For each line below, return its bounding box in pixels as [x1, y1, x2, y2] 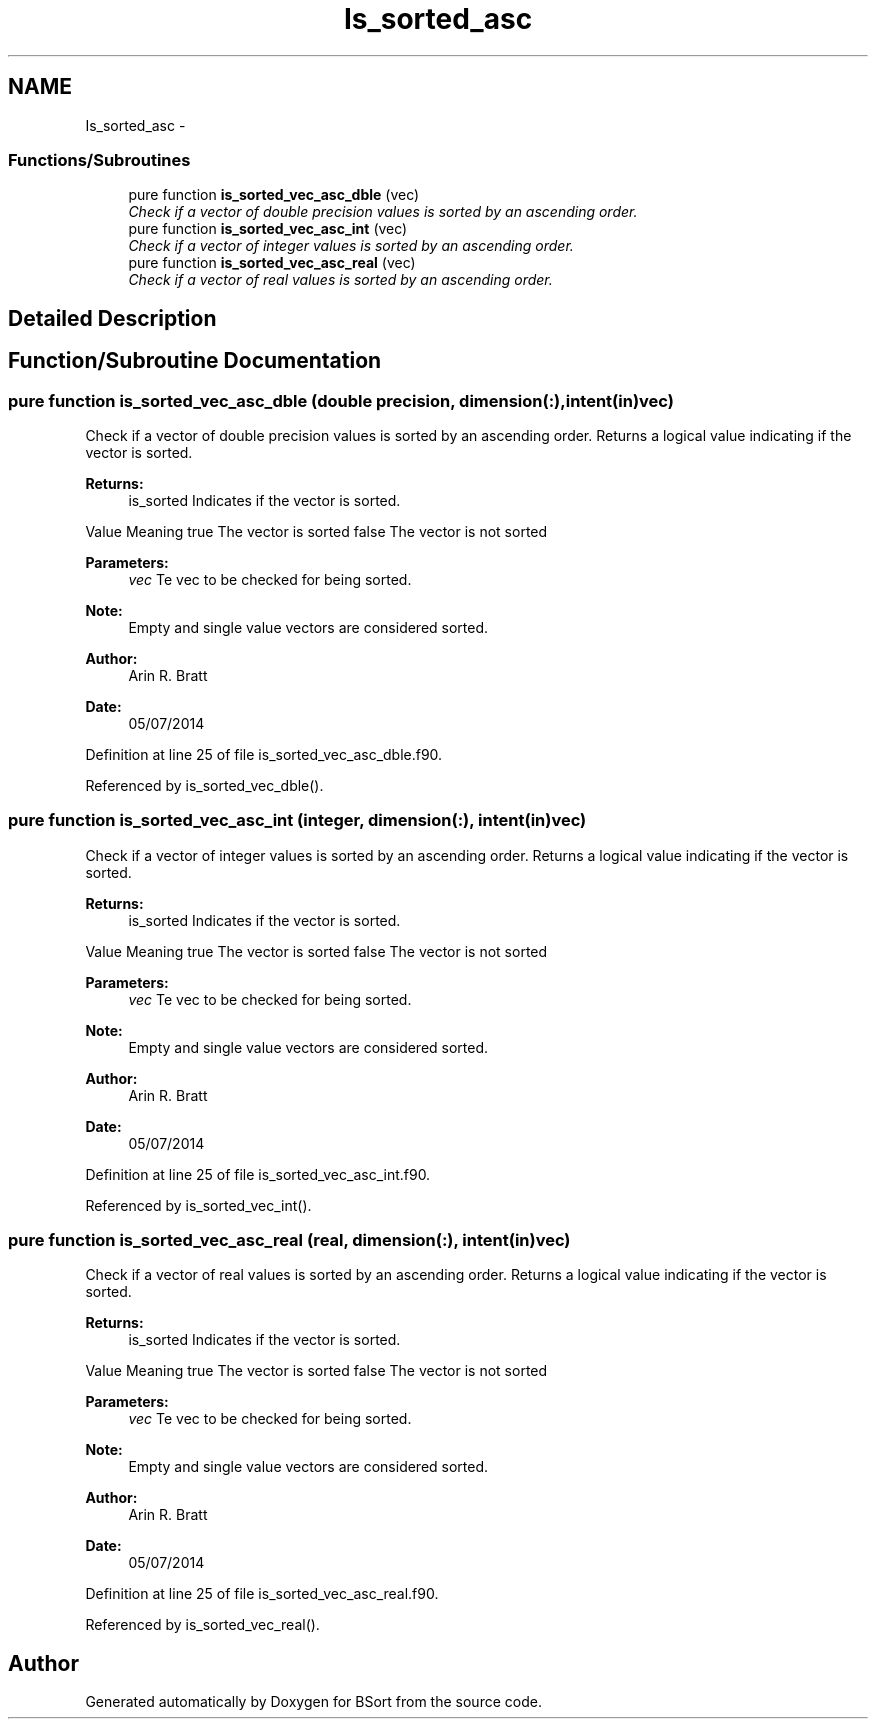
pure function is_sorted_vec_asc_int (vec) [128, 220, 408, 238]
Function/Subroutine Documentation [8, 348, 382, 374]
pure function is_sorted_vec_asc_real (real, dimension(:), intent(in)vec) [8, 1230, 571, 1251]
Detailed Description [8, 305, 217, 331]
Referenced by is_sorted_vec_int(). [85, 1196, 312, 1214]
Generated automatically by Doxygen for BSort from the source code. [85, 1693, 542, 1711]
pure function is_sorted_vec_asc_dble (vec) [128, 186, 420, 204]
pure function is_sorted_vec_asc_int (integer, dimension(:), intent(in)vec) [8, 810, 587, 831]
